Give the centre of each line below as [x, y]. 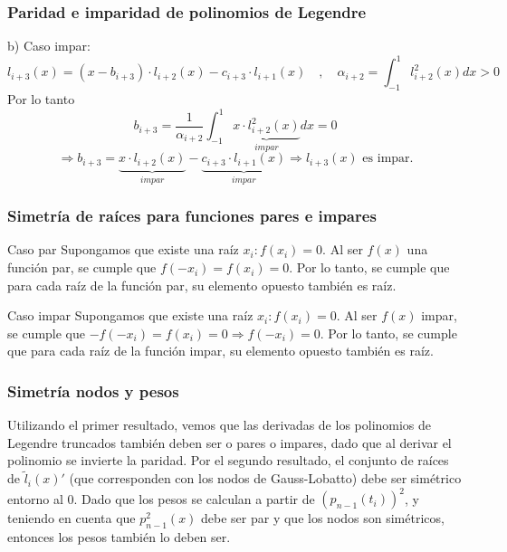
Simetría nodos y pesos [93, 390]
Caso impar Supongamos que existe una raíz [130, 315]
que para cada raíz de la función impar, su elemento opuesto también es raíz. [220, 351]
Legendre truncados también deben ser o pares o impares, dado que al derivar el [230, 442]
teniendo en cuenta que [72, 518]
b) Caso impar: [49, 46]
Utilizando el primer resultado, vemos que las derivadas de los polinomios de [220, 425]
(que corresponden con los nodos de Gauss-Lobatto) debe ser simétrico [265, 478]
